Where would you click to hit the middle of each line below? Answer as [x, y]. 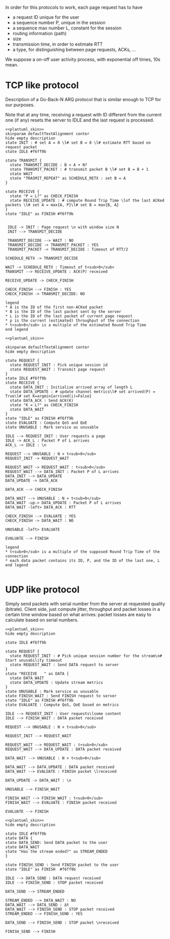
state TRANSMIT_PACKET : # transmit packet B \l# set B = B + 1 [79, 169]
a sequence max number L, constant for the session [67, 28]
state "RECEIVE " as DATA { [37, 674]
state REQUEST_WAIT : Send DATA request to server [64, 665]
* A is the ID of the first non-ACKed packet [54, 307]
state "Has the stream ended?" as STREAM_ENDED [57, 851]
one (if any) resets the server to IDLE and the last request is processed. [80, 120]
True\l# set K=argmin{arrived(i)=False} [49, 396]
